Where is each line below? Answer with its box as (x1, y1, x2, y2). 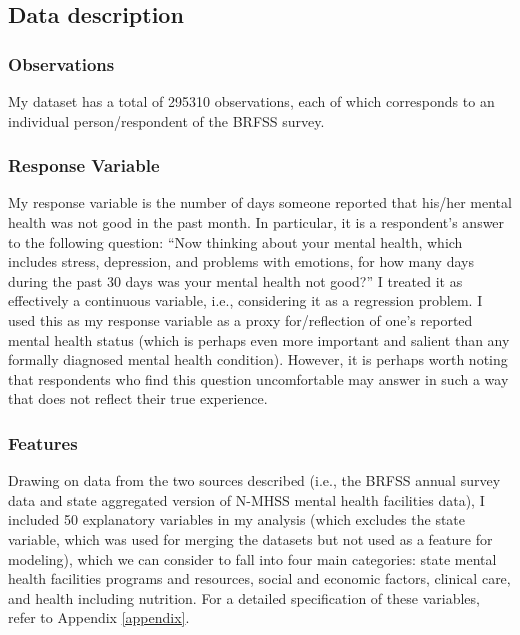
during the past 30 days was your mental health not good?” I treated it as (8, 270, 463, 291)
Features (8, 430, 78, 455)
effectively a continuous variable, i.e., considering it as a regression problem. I (8, 290, 483, 311)
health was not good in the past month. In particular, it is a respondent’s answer (8, 212, 505, 232)
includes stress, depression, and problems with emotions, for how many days (8, 251, 474, 272)
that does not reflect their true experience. (8, 388, 268, 409)
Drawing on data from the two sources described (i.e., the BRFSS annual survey (8, 470, 501, 491)
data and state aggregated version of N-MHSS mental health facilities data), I (8, 489, 485, 510)
